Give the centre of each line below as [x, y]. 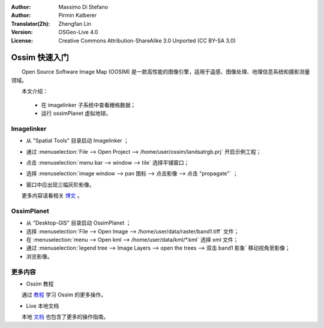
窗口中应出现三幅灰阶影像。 [60, 184]
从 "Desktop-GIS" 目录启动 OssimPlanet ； [79, 223]
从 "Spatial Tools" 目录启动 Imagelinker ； [77, 141]
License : [22, 40]
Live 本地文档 [43, 306]
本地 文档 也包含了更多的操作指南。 [65, 317]
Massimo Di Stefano [83, 7]
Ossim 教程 [40, 284]
